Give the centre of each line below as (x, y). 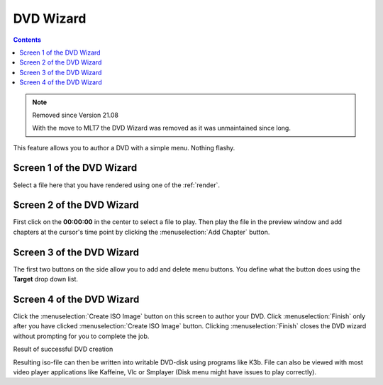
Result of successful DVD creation (63, 349)
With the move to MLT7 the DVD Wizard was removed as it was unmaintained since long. (161, 128)
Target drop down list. (45, 279)
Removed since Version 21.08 (75, 115)
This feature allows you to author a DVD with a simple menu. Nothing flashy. (124, 147)
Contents (27, 40)
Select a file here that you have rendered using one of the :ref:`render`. (116, 185)
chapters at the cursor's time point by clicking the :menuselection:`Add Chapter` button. (141, 232)
